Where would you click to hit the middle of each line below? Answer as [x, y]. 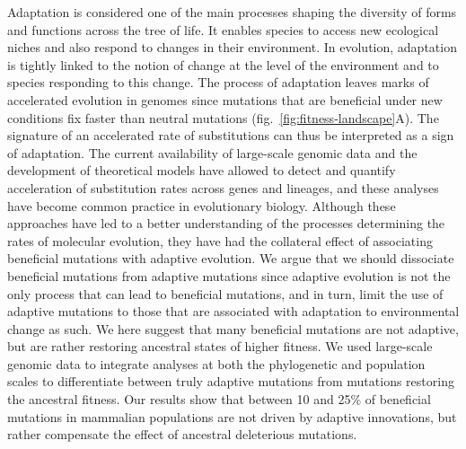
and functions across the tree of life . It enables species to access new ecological [223, 29]
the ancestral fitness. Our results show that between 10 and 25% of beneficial [219, 399]
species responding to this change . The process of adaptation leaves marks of [218, 82]
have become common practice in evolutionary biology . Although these [202, 205]
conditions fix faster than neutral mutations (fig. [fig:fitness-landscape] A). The [223, 117]
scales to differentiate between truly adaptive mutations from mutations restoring [231, 381]
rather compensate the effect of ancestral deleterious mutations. [182, 434]
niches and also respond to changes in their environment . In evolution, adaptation [232, 47]
